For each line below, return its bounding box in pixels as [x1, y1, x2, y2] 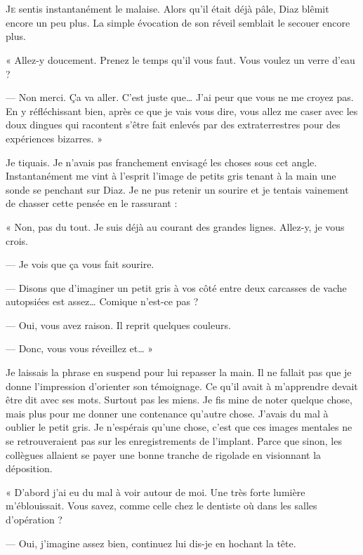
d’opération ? [6, 512, 62, 526]
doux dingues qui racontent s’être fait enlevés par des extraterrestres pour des [6, 117, 341, 132]
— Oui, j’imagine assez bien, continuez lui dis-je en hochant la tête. [6, 535, 296, 550]
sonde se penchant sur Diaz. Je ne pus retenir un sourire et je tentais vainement [6, 182, 349, 196]
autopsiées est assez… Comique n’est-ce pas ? [6, 294, 199, 309]
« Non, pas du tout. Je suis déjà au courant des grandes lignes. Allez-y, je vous [6, 219, 345, 234]
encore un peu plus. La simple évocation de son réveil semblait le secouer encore [6, 15, 350, 29]
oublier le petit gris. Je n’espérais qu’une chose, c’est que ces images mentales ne [6, 420, 352, 434]
